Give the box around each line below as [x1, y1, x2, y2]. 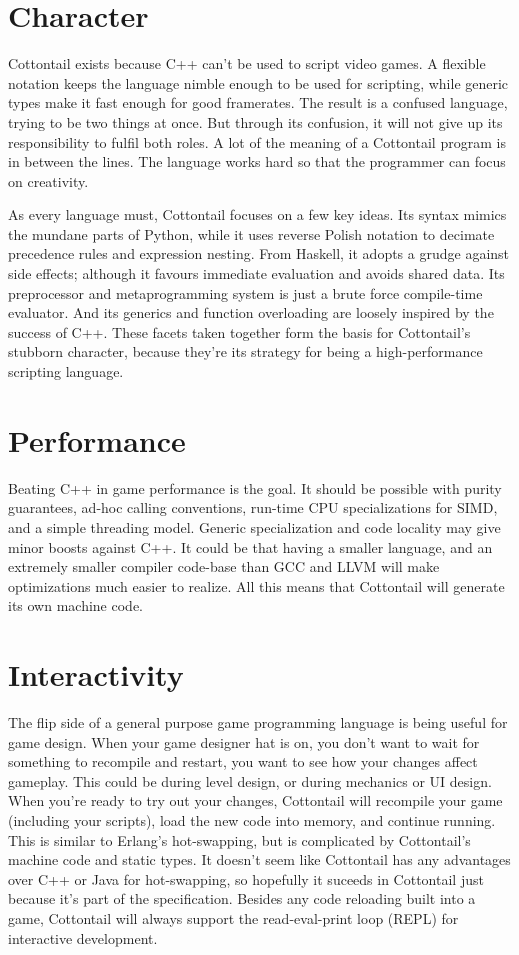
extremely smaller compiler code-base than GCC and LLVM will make [8, 556, 440, 577]
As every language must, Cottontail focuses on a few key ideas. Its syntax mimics [8, 204, 507, 225]
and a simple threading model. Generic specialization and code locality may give [8, 516, 501, 537]
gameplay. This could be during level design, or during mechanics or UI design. [8, 770, 492, 791]
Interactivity [8, 654, 184, 695]
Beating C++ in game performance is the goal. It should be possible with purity [8, 477, 502, 498]
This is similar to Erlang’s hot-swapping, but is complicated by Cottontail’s [8, 829, 471, 850]
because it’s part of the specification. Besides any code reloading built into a [8, 888, 476, 909]
